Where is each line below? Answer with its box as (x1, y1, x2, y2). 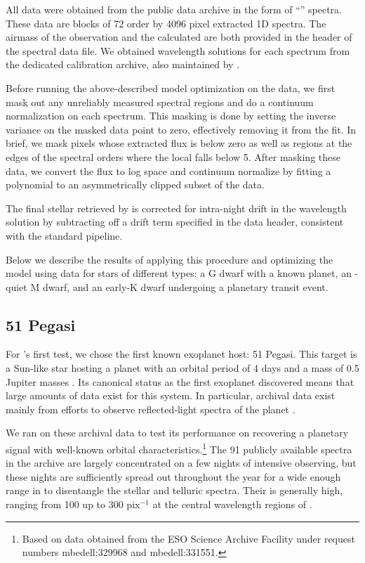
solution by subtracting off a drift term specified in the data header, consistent (6, 214, 344, 229)
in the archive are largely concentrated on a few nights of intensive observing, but (6, 455, 357, 470)
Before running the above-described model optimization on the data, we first (6, 80, 336, 95)
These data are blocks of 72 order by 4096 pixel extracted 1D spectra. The (6, 15, 326, 30)
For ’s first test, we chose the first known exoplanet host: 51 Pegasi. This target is (6, 347, 357, 361)
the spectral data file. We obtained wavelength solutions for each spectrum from (6, 43, 350, 58)
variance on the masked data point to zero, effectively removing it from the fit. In (6, 122, 357, 136)
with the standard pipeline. (6, 228, 123, 242)
